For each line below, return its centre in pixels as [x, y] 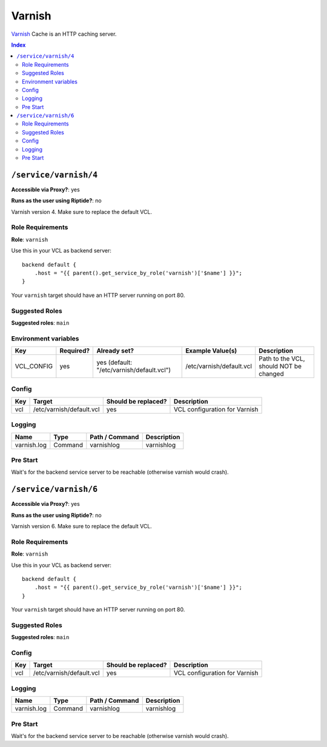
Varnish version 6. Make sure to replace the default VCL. [82, 526]
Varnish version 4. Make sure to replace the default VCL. [82, 211]
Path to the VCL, [282, 359]
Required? [75, 351]
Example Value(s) [211, 351]
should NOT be [280, 367]
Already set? [115, 351]
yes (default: [114, 362]
